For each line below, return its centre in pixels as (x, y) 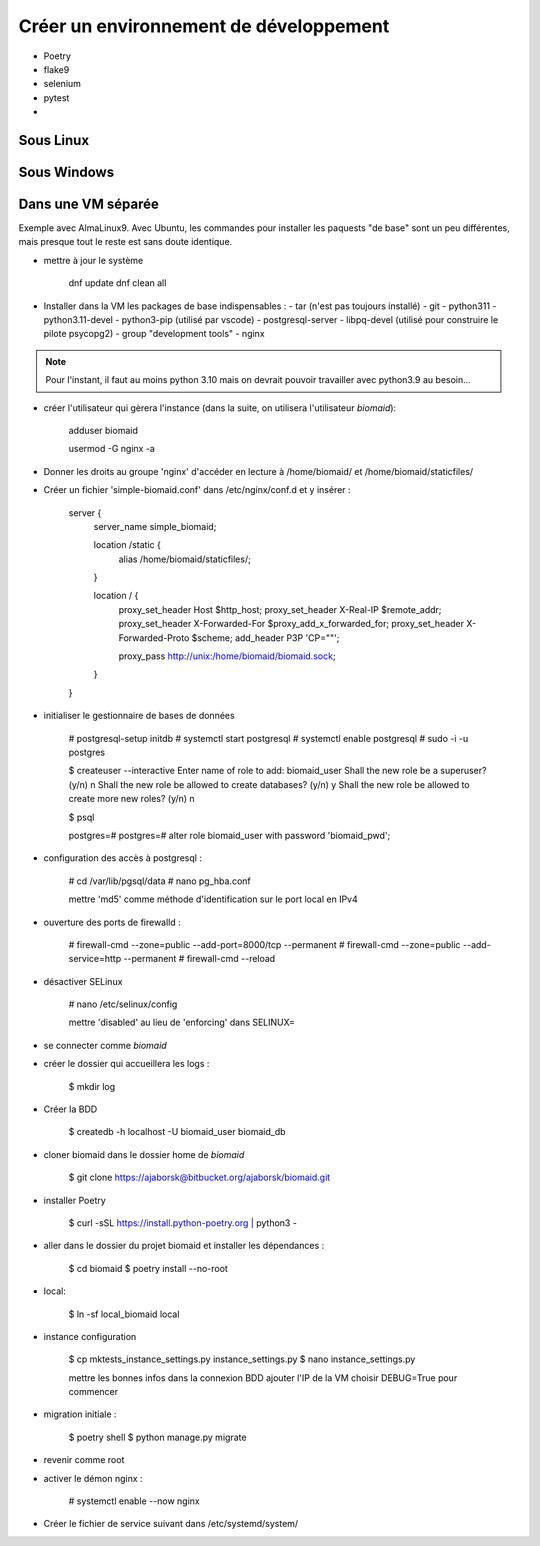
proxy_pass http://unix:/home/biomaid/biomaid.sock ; (227, 656)
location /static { (127, 545)
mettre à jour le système (93, 260)
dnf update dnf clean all (117, 283)
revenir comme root (84, 1460)
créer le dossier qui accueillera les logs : (126, 1064)
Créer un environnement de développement (204, 26)
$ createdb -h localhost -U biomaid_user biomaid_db (177, 1132)
